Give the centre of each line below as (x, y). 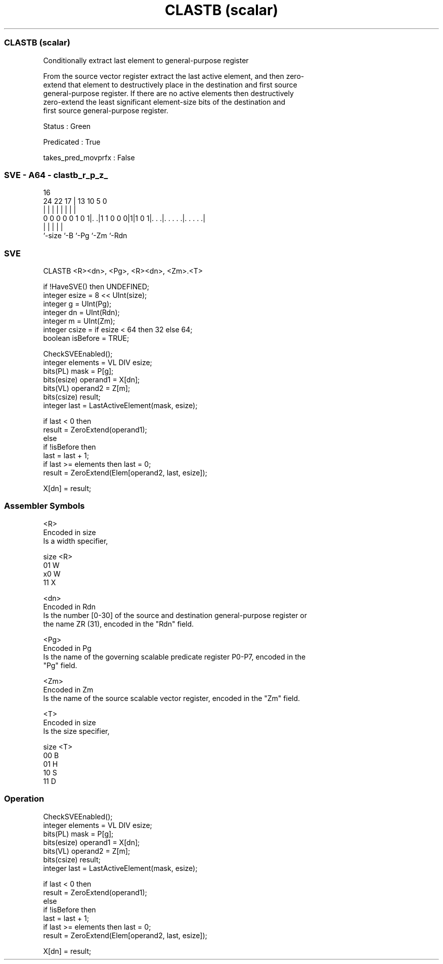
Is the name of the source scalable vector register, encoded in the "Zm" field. (172, 698)
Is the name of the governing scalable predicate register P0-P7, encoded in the (174, 656)
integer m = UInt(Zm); (79, 321)
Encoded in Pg (67, 648)
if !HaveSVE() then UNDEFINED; (96, 287)
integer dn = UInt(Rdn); (81, 312)
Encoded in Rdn (69, 606)
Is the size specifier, (76, 731)
